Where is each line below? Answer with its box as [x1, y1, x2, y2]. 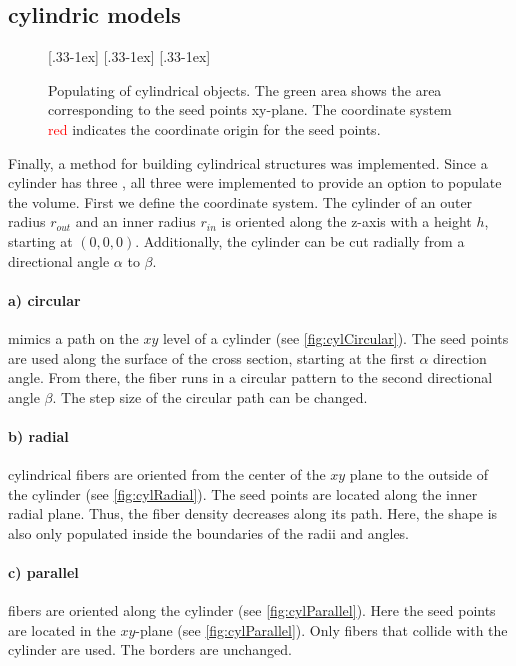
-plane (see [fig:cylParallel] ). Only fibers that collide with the [135, 619, 508, 640]
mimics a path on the [8, 327, 139, 348]
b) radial [8, 425, 69, 446]
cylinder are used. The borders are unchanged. [8, 639, 292, 660]
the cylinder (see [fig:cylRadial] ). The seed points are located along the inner [8, 483, 478, 504]
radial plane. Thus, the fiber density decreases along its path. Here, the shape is [8, 503, 498, 524]
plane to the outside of [349, 464, 489, 485]
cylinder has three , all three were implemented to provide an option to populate [8, 172, 502, 193]
